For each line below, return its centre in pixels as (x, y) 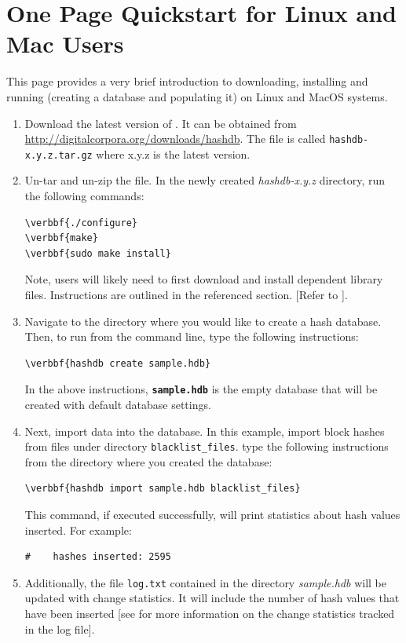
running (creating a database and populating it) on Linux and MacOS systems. (197, 96)
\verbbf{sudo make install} (98, 253)
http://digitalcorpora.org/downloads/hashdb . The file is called (175, 139)
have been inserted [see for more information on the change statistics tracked (210, 614)
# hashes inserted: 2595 (98, 557)
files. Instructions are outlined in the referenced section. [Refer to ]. (186, 294)
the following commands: (84, 195)
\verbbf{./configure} (81, 223)
